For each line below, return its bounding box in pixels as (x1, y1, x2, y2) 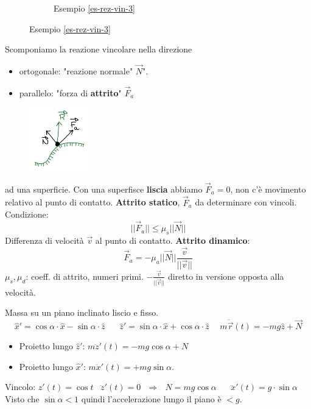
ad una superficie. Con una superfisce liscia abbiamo (5, 182, 203, 195)
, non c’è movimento (230, 182, 306, 195)
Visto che (5, 393, 40, 405)
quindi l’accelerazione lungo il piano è (81, 393, 222, 405)
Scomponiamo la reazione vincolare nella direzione (5, 43, 192, 55)
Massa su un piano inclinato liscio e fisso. (5, 306, 159, 319)
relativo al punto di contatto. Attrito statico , (5, 196, 180, 208)
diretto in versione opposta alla (167, 269, 284, 282)
